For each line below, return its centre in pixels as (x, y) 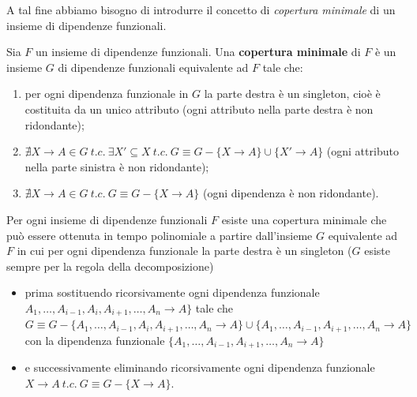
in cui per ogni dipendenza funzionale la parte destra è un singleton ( (184, 251)
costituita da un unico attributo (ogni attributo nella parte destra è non (199, 109)
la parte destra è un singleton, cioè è (292, 94)
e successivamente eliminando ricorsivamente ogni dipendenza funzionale (200, 367)
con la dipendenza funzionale (95, 340)
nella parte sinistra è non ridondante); (117, 166)
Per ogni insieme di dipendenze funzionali (107, 219)
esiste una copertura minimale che (304, 219)
